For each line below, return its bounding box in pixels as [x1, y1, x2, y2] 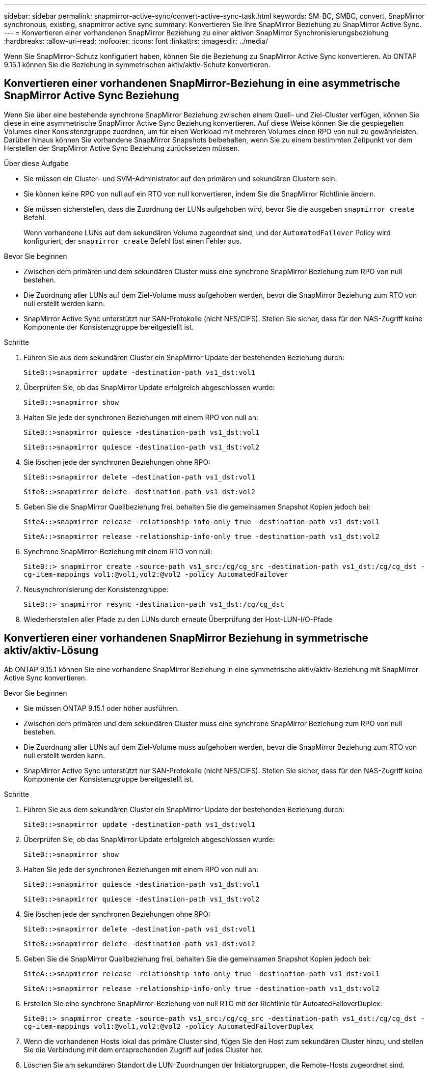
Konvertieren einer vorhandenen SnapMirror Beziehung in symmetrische [4, 632, 369, 645]
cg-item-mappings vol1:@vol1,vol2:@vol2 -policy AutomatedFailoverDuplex [24, 1022, 314, 1030]
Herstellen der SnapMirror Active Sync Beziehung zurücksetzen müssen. [4, 143, 240, 152]
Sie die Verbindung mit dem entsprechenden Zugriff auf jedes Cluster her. [24, 1045, 263, 1054]
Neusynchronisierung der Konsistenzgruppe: [24, 585, 168, 593]
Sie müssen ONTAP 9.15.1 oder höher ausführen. [24, 704, 179, 712]
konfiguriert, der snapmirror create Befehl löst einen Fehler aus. [24, 236, 242, 245]
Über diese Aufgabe [4, 159, 69, 168]
